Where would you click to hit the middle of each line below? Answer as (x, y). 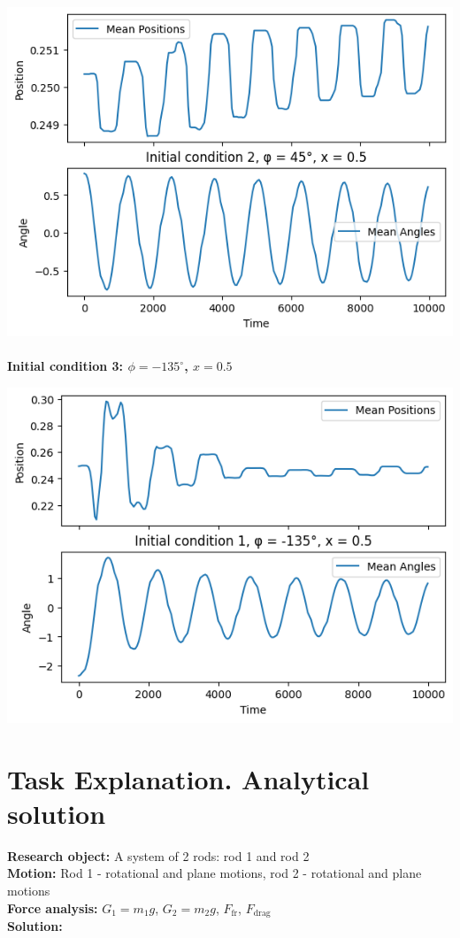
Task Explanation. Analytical (188, 778)
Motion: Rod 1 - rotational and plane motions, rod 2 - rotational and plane (215, 873)
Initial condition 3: (65, 366)
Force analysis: (53, 907)
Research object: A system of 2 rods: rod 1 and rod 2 (158, 855)
